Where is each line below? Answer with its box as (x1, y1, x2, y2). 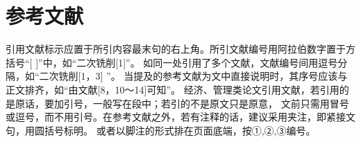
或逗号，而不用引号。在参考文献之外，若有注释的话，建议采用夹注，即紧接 (6, 109, 346, 124)
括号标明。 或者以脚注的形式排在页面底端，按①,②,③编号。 (44, 123, 316, 137)
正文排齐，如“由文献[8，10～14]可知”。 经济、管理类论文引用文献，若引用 (6, 82, 339, 96)
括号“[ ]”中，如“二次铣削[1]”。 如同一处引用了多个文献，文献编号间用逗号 (6, 55, 338, 69)
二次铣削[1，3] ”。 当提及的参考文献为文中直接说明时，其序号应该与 (39, 69, 348, 83)
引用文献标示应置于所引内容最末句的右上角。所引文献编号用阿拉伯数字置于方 (6, 42, 355, 56)
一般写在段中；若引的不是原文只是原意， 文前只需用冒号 (92, 96, 349, 110)
